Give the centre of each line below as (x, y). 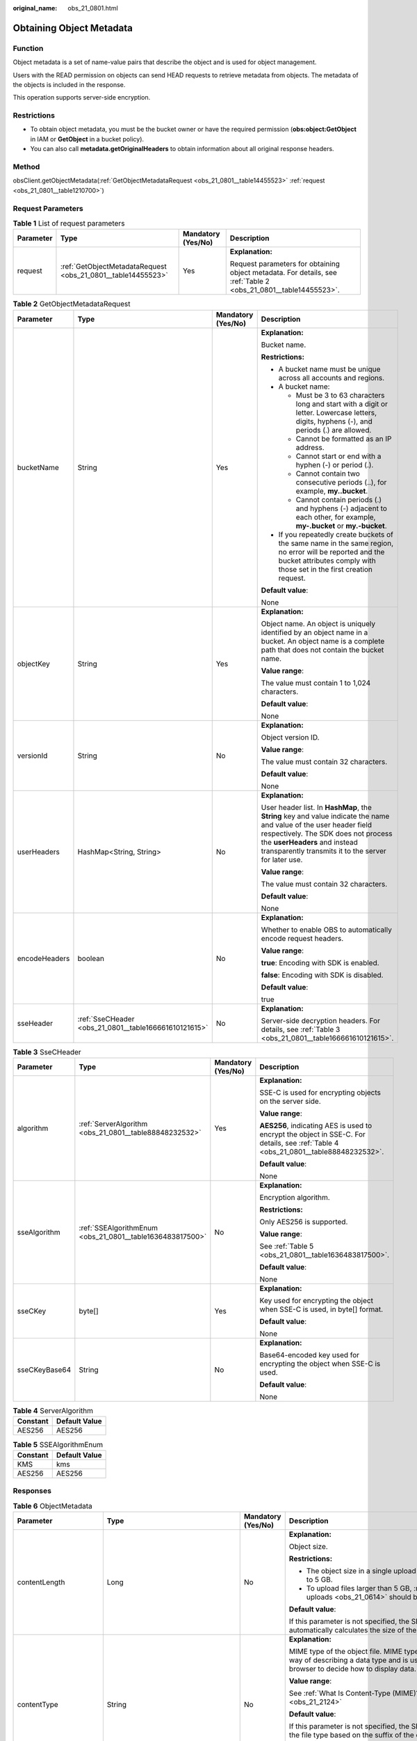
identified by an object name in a (314, 632)
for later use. (282, 859)
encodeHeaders (43, 958)
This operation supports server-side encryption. (82, 97)
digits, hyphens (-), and (334, 421)
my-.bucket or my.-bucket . (341, 526)
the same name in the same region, (336, 543)
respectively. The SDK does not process (327, 834)
